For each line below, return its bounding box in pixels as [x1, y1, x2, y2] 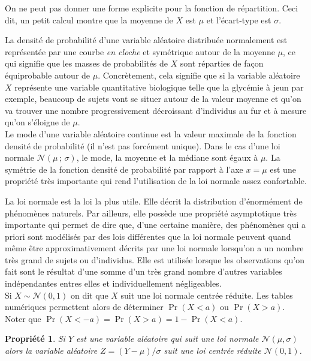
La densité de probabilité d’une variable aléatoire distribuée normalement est [5, 34, 288, 46]
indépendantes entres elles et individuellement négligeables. [5, 277, 222, 290]
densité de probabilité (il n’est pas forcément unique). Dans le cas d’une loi [5, 139, 280, 152]
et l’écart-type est [206, 13, 271, 26]
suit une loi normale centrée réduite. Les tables [120, 288, 293, 301]
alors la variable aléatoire [5, 344, 98, 357]
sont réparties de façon [180, 57, 264, 70]
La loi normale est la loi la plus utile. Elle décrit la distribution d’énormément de [5, 194, 303, 207]
